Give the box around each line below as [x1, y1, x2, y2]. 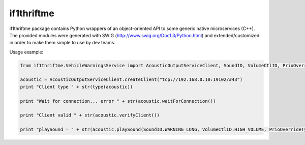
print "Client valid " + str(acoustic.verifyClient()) [20, 112, 160, 118]
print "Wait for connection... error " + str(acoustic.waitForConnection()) [20, 98, 216, 104]
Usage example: [9, 49, 44, 55]
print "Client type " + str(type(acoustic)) [20, 84, 133, 90]
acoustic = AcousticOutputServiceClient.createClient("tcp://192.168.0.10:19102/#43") [20, 77, 243, 82]
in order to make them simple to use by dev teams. [9, 40, 115, 46]
